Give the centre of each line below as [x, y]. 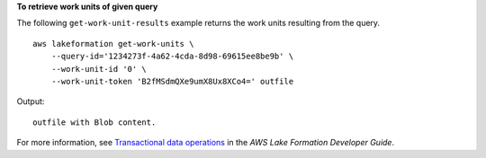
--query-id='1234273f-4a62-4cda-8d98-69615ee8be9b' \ [172, 57]
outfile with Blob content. [94, 122]
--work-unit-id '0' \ [99, 69]
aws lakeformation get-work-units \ [113, 44]
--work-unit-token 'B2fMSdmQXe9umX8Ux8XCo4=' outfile [172, 81]
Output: [31, 101]
